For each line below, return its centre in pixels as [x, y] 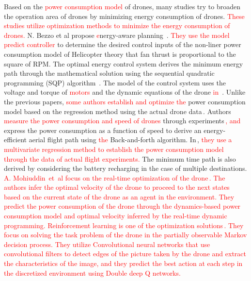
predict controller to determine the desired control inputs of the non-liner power [123, 44]
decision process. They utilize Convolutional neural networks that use [107, 244]
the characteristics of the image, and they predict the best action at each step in [123, 263]
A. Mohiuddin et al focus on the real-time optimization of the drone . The [115, 177]
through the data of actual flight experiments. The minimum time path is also [120, 158]
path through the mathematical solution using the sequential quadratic [109, 73]
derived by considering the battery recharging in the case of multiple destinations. [125, 168]
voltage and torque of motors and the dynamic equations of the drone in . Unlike [125, 92]
